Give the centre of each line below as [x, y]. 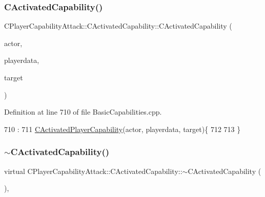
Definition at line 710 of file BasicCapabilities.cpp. [83, 112]
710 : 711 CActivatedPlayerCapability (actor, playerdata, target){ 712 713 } [123, 129]
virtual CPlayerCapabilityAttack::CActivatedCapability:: [93, 171]
